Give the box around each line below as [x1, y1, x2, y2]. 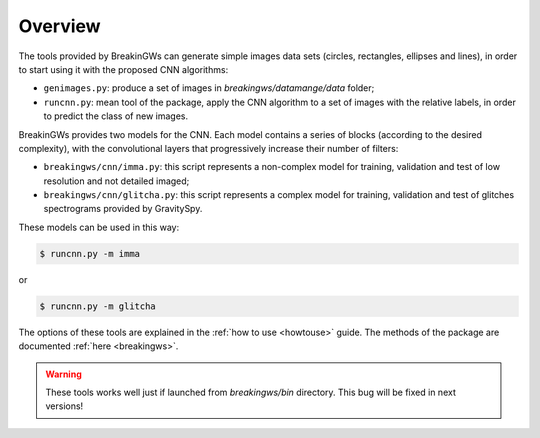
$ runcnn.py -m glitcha [39, 300, 157, 312]
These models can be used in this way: [18, 221, 180, 233]
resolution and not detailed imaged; [43, 175, 190, 187]
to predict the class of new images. [43, 110, 189, 122]
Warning [45, 368, 82, 380]
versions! [45, 400, 84, 412]
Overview [18, 15, 101, 37]
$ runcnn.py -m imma [39, 248, 140, 259]
